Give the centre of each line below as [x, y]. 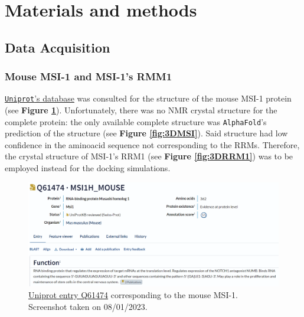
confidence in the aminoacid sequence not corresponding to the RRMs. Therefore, [152, 144]
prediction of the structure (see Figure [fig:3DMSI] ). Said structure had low [146, 133]
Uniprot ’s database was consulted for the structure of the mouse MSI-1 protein [148, 98]
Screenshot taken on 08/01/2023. [88, 306]
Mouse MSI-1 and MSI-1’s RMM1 [89, 76]
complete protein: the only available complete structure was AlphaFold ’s [136, 121]
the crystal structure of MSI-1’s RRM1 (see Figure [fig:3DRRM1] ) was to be [149, 156]
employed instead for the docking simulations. [88, 168]
